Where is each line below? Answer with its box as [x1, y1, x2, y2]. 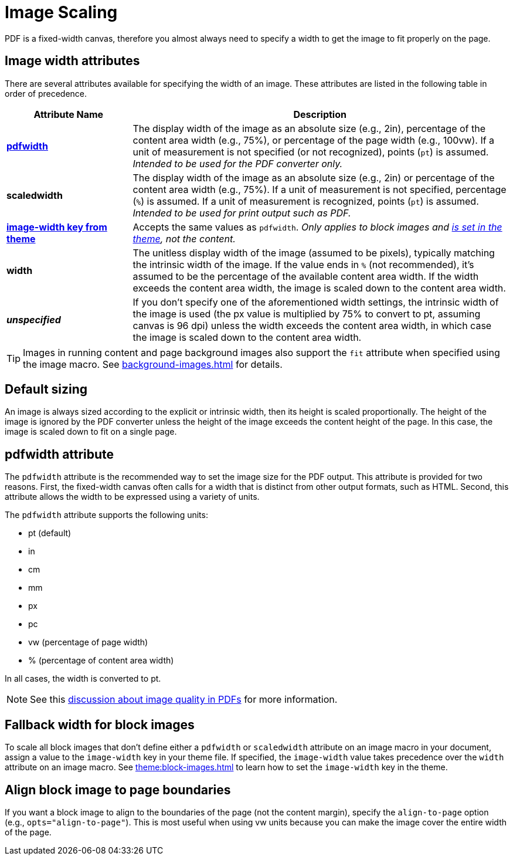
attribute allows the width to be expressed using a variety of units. [5, 492, 260, 502]
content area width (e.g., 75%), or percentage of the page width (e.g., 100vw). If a [133, 134, 495, 146]
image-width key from [6, 221, 107, 233]
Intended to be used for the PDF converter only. [133, 157, 343, 170]
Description [293, 108, 346, 120]
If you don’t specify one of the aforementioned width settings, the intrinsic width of [133, 296, 499, 308]
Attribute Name [33, 108, 104, 120]
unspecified [6, 313, 61, 326]
